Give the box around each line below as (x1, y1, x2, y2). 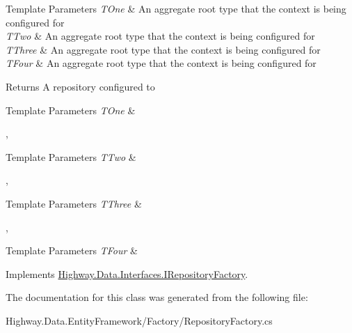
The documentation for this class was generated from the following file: (6, 290, 308, 304)
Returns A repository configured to (6, 79, 155, 93)
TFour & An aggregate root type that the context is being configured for (6, 56, 317, 70)
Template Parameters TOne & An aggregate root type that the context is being (6, 1, 346, 15)
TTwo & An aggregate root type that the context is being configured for (6, 29, 315, 43)
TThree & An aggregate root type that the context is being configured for (6, 42, 321, 56)
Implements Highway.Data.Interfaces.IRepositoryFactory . (6, 266, 248, 281)
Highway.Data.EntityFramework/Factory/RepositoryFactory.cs (6, 313, 273, 327)
